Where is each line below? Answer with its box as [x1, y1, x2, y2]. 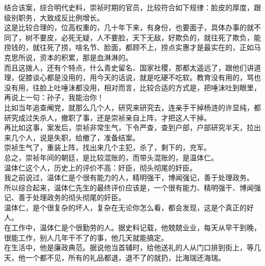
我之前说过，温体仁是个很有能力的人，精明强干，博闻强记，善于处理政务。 [4, 172, 254, 183]
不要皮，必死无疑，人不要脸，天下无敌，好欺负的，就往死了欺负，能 [32, 32, 261, 42]
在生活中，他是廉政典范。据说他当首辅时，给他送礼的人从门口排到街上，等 [4, 242, 254, 253]
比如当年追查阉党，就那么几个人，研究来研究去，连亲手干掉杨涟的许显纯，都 [4, 102, 261, 112]
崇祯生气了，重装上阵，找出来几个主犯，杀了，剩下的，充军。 [4, 142, 211, 153]
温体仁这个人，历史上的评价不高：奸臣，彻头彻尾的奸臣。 [4, 162, 197, 173]
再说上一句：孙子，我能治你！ [4, 92, 104, 103]
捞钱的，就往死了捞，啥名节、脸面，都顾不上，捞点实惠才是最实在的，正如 [4, 42, 254, 53]
